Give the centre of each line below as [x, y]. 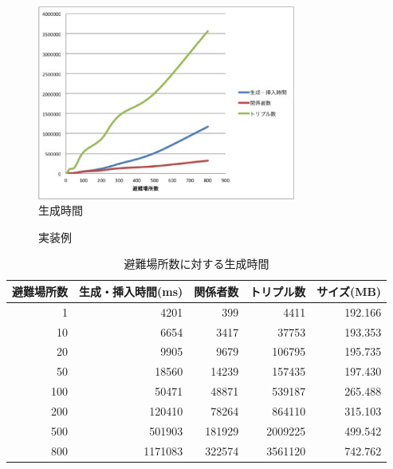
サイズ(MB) [349, 291]
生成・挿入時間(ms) [131, 291]
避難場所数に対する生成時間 [196, 264]
